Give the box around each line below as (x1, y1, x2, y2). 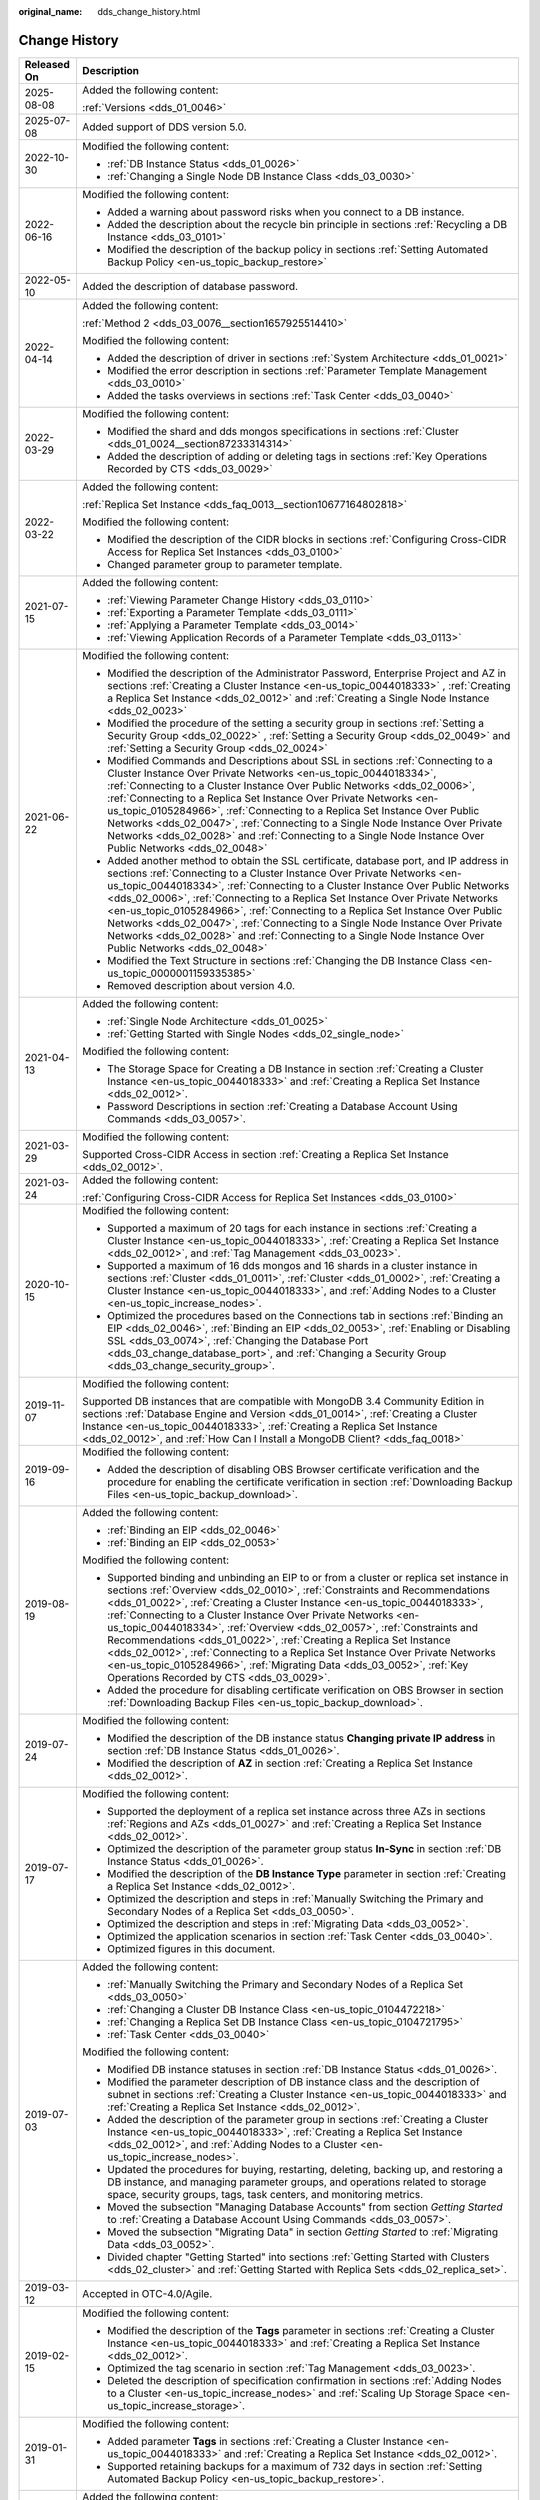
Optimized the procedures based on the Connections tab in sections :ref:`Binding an (106, 1308, 504, 1322)
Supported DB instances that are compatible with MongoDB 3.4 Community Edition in (81, 1394, 485, 1408)
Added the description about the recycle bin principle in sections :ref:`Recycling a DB (106, 217, 508, 231)
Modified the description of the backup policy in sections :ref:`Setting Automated (106, 242, 489, 256)
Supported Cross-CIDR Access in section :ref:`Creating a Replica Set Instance (81, 1147, 449, 1161)
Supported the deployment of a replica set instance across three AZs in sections (106, 1804, 486, 1818)
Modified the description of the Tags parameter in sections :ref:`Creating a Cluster (106, 2323, 495, 2337)
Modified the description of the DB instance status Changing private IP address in (106, 1731, 496, 1745)
